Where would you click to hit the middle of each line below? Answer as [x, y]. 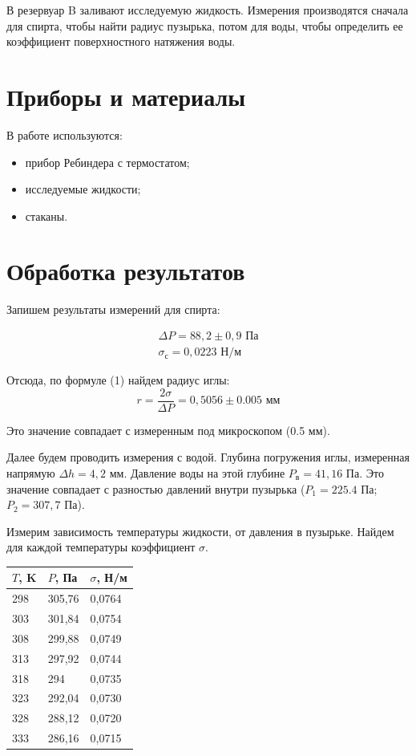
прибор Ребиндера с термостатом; [107, 162]
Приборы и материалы [126, 96]
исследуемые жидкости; [83, 189]
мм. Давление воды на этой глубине [197, 472]
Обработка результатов [126, 271]
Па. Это [365, 472]
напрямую [31, 472]
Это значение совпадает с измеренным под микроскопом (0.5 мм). [168, 430]
